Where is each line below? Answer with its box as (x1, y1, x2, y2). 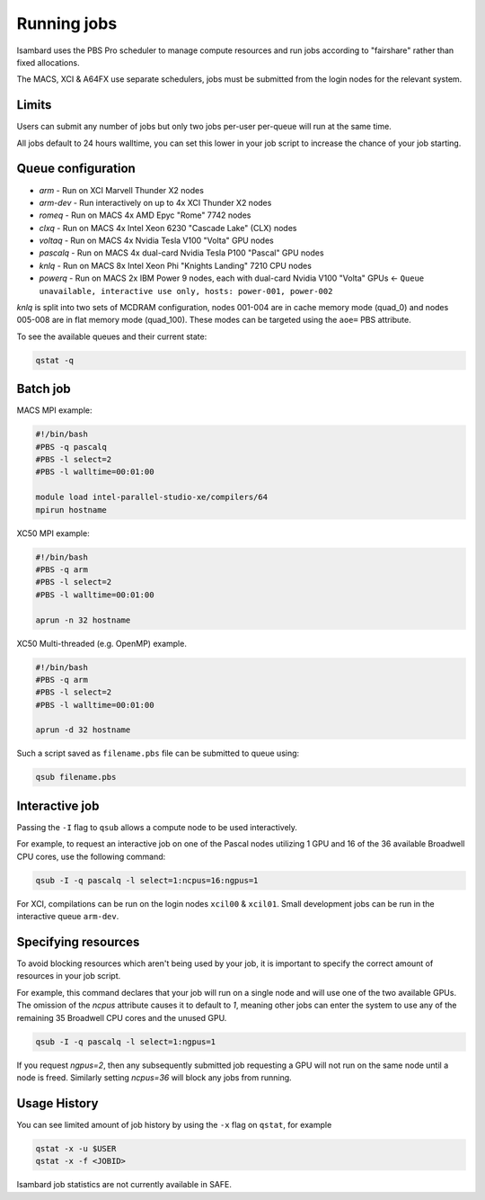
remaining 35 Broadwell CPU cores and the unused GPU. (16, 1012, 227, 1023)
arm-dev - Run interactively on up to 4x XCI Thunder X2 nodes (39, 197, 272, 208)
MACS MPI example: (16, 405, 93, 416)
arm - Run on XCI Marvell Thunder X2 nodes (39, 184, 204, 195)
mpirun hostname (35, 505, 108, 515)
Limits (16, 97, 52, 112)
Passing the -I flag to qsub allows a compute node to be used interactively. (16, 821, 298, 832)
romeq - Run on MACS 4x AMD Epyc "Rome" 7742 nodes (39, 210, 251, 220)
